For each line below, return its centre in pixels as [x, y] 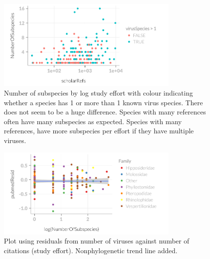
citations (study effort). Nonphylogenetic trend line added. [91, 251]
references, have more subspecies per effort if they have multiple [99, 131]
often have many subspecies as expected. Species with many [93, 121]
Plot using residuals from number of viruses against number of [97, 241]
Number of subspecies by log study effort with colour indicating [98, 92]
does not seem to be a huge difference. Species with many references [105, 112]
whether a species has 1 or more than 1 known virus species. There [104, 102]
